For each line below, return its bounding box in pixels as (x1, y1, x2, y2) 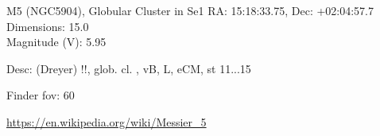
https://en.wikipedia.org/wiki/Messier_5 (6, 113, 207, 130)
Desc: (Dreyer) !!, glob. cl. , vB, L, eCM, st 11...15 (6, 60, 251, 76)
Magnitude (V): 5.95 (6, 33, 107, 50)
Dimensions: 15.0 (6, 17, 89, 34)
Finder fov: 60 (6, 87, 75, 103)
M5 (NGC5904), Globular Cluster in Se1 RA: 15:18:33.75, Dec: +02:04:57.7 (6, 2, 374, 18)
